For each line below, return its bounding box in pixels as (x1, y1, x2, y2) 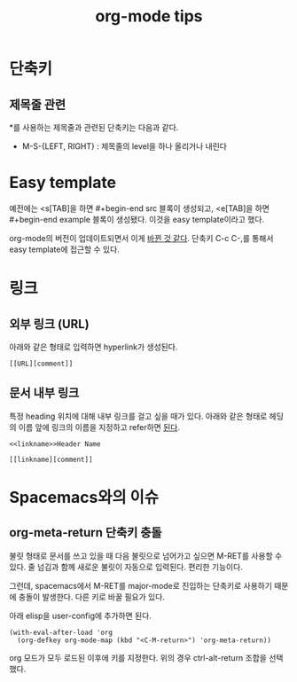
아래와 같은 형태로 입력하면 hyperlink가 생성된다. (9, 341, 178, 352)
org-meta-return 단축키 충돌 (9, 525, 162, 540)
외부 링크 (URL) (9, 317, 90, 332)
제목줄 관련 (9, 97, 66, 112)
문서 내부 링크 (9, 386, 80, 401)
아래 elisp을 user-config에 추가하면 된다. (9, 610, 152, 621)
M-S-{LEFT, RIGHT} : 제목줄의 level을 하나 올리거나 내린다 (21, 141, 228, 152)
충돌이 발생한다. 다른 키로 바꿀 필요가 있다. (18, 592, 166, 602)
